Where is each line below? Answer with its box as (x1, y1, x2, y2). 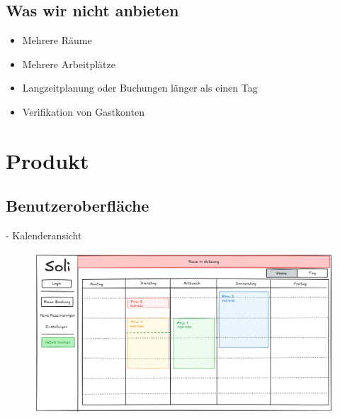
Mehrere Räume (22, 33, 92, 48)
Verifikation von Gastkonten (22, 104, 144, 119)
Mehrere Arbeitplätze (22, 56, 115, 71)
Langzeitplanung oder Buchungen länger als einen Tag (22, 80, 258, 95)
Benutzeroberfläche (6, 195, 149, 217)
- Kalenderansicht (6, 228, 82, 243)
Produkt (6, 146, 89, 175)
